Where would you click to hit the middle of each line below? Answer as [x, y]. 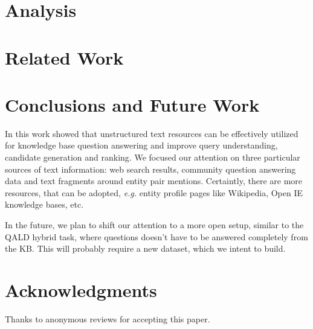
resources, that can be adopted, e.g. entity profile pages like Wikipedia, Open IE [154, 192]
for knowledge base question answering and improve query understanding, [141, 145]
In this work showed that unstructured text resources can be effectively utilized [152, 133]
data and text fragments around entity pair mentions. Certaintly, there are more [154, 181]
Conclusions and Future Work [132, 104]
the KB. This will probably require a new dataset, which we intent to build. [145, 248]
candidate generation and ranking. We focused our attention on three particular [153, 157]
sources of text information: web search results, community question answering [150, 169]
